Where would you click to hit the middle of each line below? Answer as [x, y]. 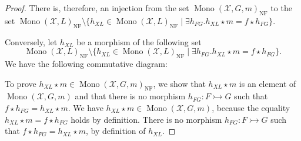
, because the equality [251, 107]
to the [281, 8]
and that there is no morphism [130, 96]
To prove [21, 83]
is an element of [267, 83]
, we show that [179, 83]
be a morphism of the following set [139, 41]
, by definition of [116, 131]
